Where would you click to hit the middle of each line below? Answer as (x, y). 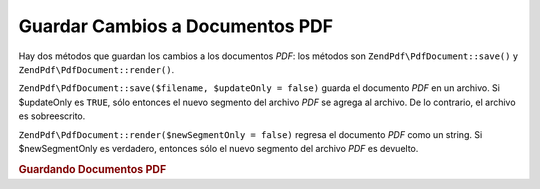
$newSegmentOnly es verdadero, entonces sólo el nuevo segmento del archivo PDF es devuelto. (218, 148)
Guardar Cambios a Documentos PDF (176, 26)
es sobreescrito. (52, 116)
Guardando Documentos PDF (92, 169)
